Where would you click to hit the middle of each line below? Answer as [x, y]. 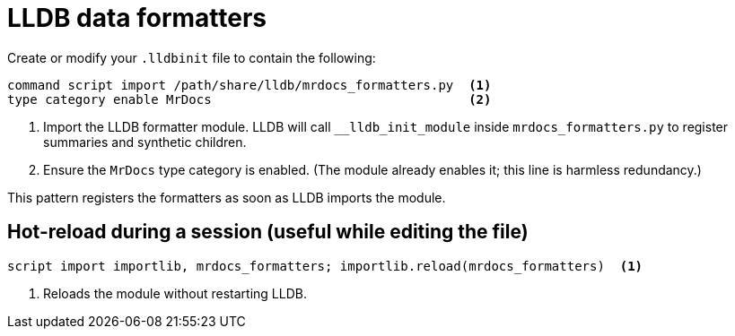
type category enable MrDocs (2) [249, 99]
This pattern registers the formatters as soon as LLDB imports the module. [227, 197]
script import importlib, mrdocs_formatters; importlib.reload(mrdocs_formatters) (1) [325, 266]
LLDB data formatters [137, 18]
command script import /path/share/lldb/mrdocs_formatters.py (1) [249, 85]
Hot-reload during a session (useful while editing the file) [268, 232]
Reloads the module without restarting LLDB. [175, 293]
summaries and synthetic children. [145, 142]
